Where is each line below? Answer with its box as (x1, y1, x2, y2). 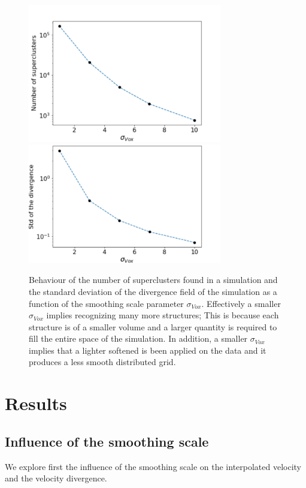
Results (5, 391, 67, 415)
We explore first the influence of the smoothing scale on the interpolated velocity (5, 460, 302, 472)
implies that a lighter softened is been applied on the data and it (29, 344, 266, 356)
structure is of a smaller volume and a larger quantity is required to (29, 320, 277, 333)
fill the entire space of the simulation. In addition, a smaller (29, 332, 248, 345)
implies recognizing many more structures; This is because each (46, 309, 279, 321)
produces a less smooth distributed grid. (29, 356, 176, 368)
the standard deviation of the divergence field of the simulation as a (29, 285, 277, 297)
